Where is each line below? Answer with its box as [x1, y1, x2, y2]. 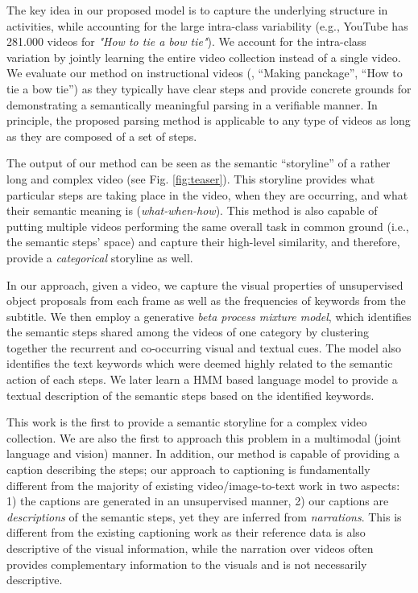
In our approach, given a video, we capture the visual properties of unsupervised [6, 276, 404, 293]
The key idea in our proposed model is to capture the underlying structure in [6, 2, 388, 18]
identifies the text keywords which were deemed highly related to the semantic [6, 355, 393, 372]
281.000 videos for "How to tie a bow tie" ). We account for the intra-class [6, 33, 366, 50]
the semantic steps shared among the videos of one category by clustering [6, 323, 370, 340]
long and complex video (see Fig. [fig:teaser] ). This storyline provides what [6, 170, 375, 187]
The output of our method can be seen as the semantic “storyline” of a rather [6, 154, 391, 171]
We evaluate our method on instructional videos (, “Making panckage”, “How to [6, 64, 403, 81]
